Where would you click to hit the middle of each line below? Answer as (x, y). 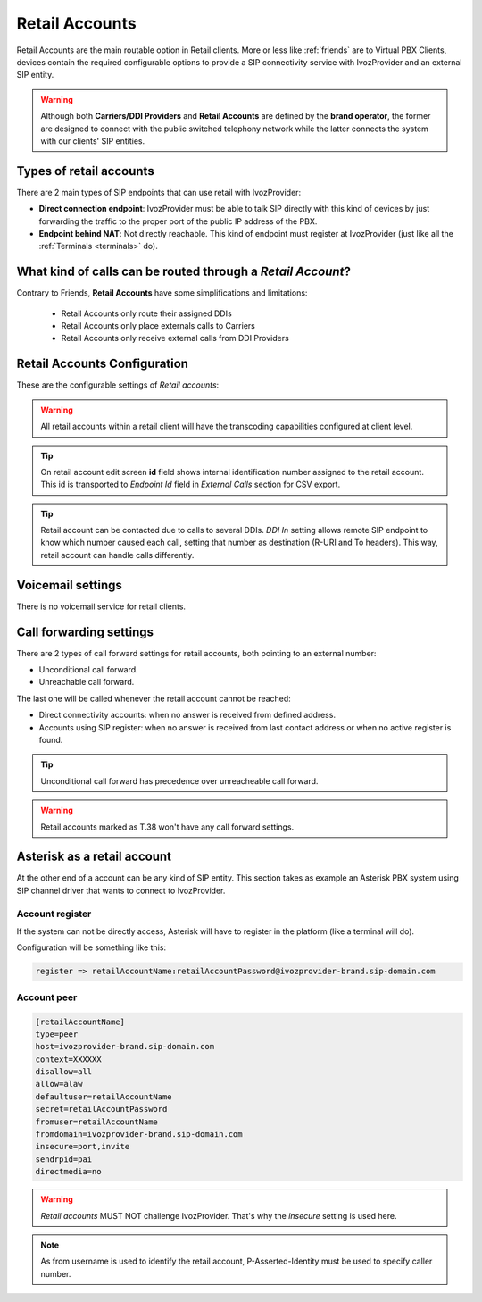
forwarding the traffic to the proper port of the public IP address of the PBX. (178, 221)
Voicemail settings (69, 585)
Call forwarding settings (85, 632)
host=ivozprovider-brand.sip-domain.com (125, 1047)
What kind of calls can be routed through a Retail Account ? (184, 272)
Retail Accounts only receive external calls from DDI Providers (175, 338)
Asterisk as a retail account (94, 857)
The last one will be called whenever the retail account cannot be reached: (154, 698)
